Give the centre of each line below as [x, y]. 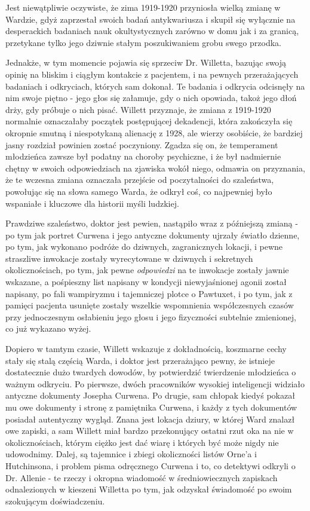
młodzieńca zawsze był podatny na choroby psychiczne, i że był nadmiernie [143, 156]
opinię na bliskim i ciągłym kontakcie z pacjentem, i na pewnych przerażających [152, 74]
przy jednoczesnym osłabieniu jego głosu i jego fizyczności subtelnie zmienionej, [151, 316]
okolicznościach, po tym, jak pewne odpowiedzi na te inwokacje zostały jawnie [147, 270]
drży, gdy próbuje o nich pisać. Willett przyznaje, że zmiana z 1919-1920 [138, 109]
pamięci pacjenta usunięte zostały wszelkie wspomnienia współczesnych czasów [150, 305]
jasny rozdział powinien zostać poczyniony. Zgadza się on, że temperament [142, 144]
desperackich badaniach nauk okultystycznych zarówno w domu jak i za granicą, [152, 31]
